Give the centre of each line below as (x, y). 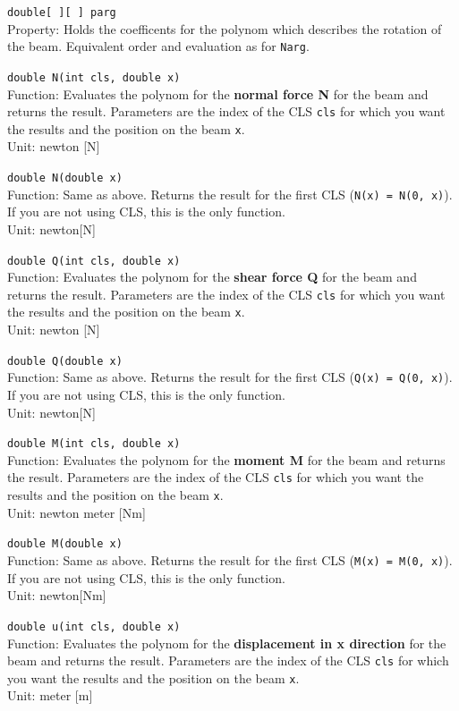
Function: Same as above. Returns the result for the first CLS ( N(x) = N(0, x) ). (230, 194)
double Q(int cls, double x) (94, 261)
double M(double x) (65, 544)
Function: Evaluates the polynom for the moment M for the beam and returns (226, 459)
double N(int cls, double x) (94, 77)
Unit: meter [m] (50, 695)
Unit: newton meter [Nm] (76, 512)
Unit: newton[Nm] (57, 595)
